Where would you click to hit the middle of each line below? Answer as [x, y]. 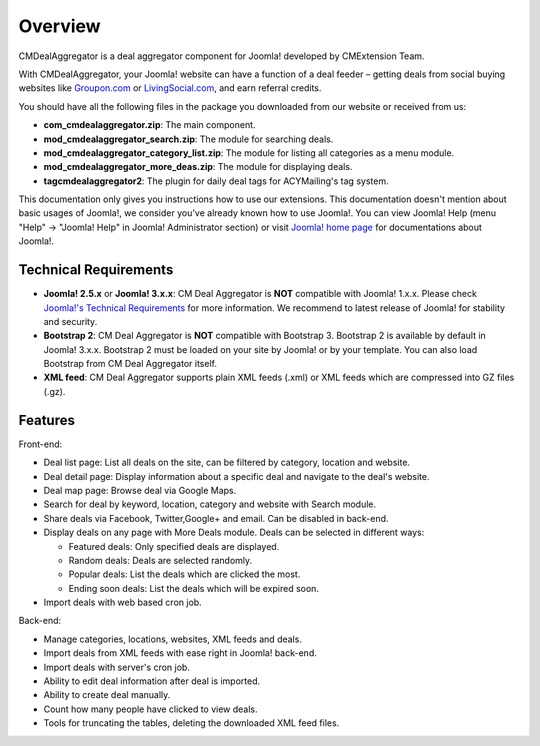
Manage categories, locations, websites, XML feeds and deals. [172, 639]
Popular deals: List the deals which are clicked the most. [184, 574]
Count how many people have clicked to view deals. [151, 709]
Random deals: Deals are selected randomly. [160, 560]
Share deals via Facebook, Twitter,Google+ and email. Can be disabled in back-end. [216, 518]
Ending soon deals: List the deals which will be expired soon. [194, 588]
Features [46, 420]
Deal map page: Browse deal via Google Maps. [140, 490]
